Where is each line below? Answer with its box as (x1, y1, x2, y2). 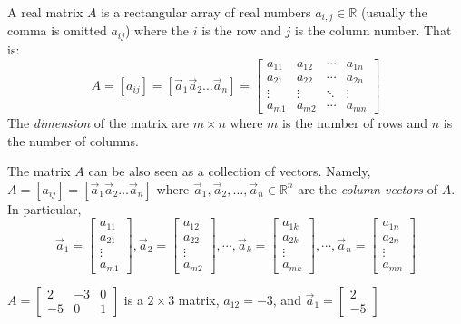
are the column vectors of (298, 179, 437, 198)
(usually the (360, 3, 427, 21)
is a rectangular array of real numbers (101, 3, 311, 21)
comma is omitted (7, 21, 107, 40)
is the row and (201, 21, 281, 40)
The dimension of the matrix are (7, 113, 190, 132)
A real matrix (7, 3, 83, 21)
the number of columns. (7, 131, 139, 150)
